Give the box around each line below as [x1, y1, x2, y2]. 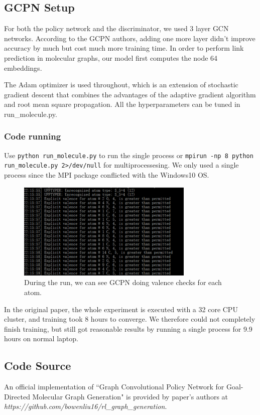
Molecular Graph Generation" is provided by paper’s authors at [32, 391, 228, 401]
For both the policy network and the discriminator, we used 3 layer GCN [4, 23, 229, 34]
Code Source [4, 358, 71, 373]
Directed [4, 391, 30, 401]
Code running [4, 130, 61, 143]
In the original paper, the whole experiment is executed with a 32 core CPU [4, 304, 238, 314]
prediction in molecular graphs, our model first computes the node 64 [4, 52, 218, 63]
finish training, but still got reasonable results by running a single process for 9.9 [4, 323, 252, 334]
